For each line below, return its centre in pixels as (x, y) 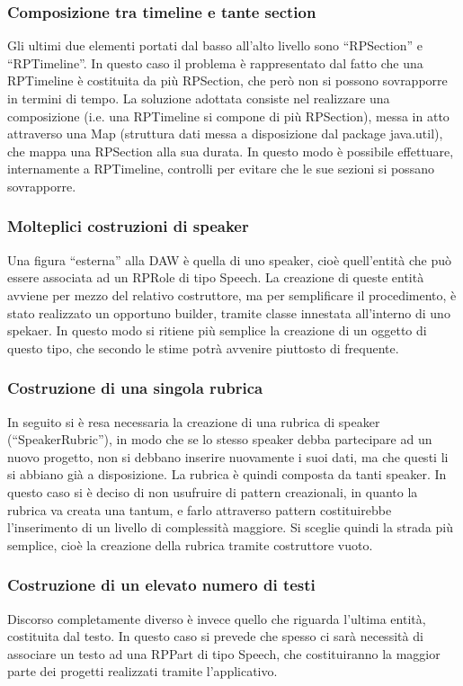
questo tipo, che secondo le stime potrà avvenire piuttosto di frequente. (203, 347)
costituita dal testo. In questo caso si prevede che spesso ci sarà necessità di (215, 636)
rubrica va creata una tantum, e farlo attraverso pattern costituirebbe (200, 509)
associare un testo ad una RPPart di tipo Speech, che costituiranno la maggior (224, 653)
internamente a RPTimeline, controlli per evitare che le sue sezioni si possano (221, 169)
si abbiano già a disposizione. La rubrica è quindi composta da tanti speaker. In (227, 474)
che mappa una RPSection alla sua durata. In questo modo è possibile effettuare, (231, 151)
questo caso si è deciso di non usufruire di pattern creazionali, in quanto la (213, 491)
